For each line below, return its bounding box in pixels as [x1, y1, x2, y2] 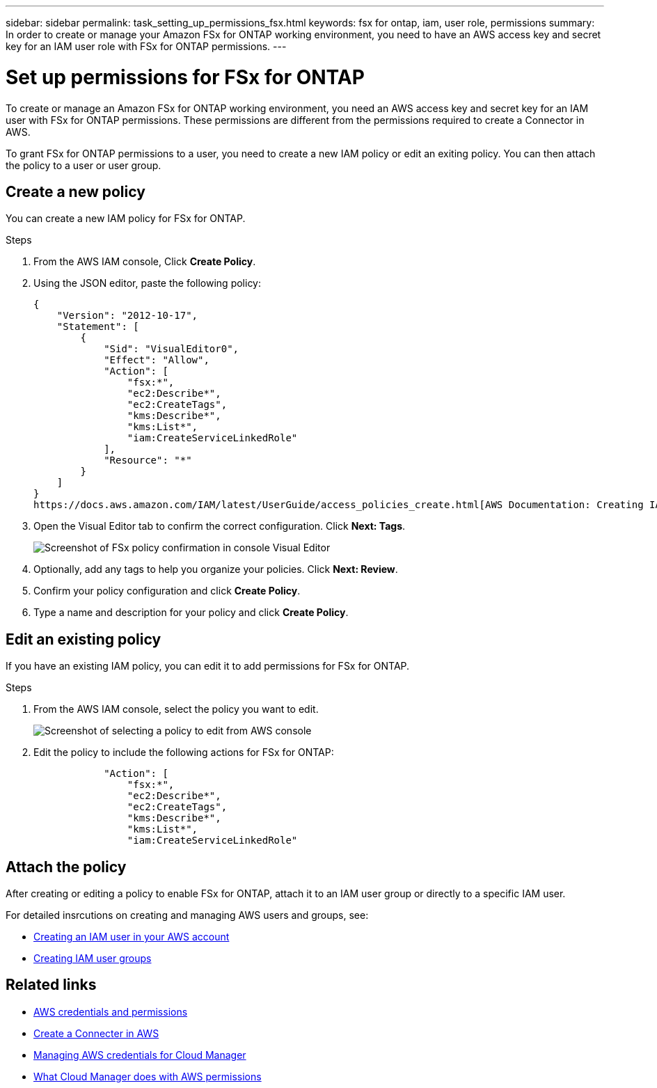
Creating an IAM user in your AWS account [33, 931, 230, 943]
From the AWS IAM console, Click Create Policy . [33, 255, 256, 268]
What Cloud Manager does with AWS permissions [33, 1070, 262, 1082]
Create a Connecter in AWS [33, 1027, 159, 1039]
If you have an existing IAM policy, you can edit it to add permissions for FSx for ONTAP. [6, 660, 410, 672]
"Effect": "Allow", [104, 354, 209, 366]
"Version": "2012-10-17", [56, 310, 198, 322]
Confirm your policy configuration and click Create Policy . [33, 585, 301, 597]
